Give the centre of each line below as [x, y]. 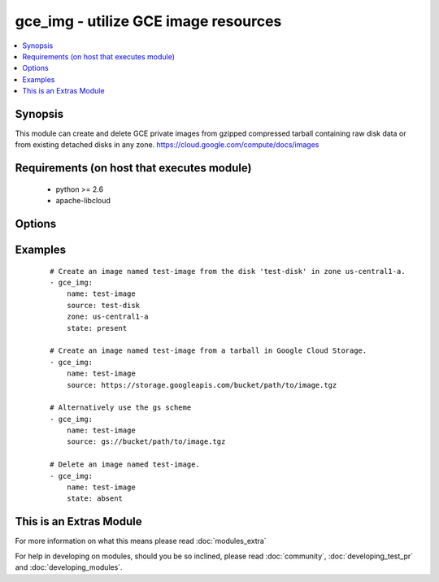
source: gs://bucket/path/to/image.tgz [146, 442]
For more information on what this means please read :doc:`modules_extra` [141, 541]
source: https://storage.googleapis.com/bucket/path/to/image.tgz [202, 385]
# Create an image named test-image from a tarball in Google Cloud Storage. [209, 351]
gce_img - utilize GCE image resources [148, 21]
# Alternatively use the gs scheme [121, 408]
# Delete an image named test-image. [125, 465]
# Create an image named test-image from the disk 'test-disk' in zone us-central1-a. [228, 271]
